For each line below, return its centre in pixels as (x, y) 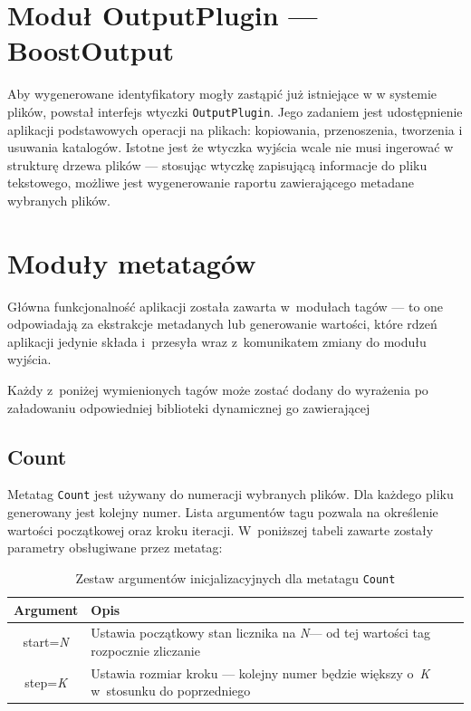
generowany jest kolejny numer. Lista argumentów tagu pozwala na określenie (223, 512)
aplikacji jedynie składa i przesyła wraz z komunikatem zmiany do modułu (217, 341)
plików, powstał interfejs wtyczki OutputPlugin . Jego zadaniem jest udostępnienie (235, 111)
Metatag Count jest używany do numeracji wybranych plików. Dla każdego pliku (231, 494)
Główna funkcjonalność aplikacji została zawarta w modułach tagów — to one (226, 306)
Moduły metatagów (132, 262)
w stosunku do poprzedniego (171, 691)
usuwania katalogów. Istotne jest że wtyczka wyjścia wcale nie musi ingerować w (231, 147)
